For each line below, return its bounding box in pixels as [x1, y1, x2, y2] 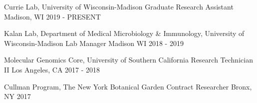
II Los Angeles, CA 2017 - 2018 [4, 64, 100, 74]
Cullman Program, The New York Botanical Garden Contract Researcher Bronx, [4, 81, 252, 91]
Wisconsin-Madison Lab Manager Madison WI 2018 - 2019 [4, 37, 184, 48]
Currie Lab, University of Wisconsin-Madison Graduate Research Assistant [4, 1, 234, 11]
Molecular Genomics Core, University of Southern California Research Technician [4, 54, 253, 65]
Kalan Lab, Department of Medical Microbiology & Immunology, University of [4, 28, 245, 38]
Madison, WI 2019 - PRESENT [4, 11, 101, 21]
